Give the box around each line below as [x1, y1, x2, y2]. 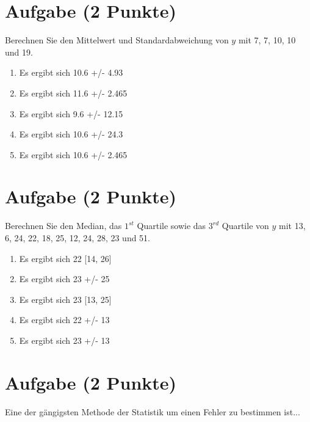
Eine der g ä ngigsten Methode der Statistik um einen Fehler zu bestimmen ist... [5, 405, 300, 418]
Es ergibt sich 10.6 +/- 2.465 [19, 148, 128, 161]
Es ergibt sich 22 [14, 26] [19, 252, 112, 264]
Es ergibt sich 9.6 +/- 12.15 [19, 107, 123, 120]
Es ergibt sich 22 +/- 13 [19, 313, 110, 326]
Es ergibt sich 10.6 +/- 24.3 [19, 128, 123, 140]
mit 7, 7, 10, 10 [238, 34, 296, 46]
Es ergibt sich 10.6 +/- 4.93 [19, 66, 123, 79]
